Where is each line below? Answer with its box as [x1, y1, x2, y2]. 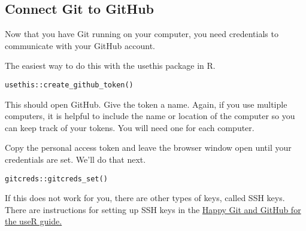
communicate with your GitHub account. [5, 39, 155, 51]
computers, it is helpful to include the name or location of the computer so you [5, 110, 295, 122]
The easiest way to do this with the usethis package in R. [5, 59, 216, 72]
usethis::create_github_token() [5, 80, 134, 89]
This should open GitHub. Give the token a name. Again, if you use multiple [5, 98, 287, 110]
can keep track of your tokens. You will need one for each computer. [5, 121, 255, 133]
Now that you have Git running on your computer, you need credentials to [5, 28, 278, 40]
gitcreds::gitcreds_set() [5, 174, 108, 183]
